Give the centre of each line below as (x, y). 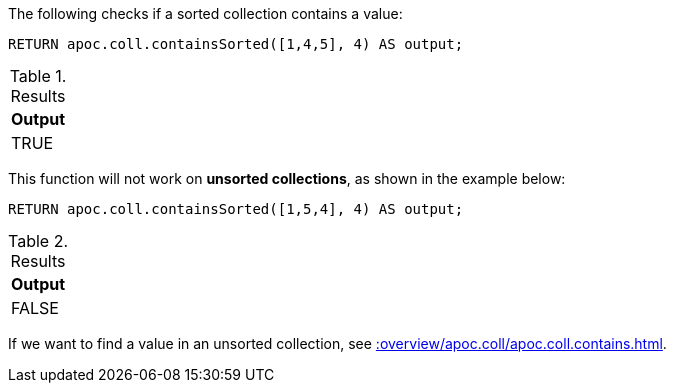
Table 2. (38, 241)
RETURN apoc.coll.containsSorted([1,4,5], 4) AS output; (236, 44)
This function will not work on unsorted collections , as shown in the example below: (287, 178)
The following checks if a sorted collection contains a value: (205, 13)
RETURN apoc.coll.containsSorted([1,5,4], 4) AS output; (236, 209)
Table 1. (38, 76)
